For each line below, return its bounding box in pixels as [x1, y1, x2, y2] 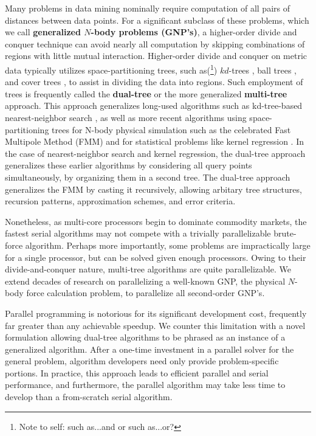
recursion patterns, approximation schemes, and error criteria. [5, 195, 236, 207]
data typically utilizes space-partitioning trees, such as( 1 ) [5, 61, 218, 76]
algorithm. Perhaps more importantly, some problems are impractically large [25, 238, 311, 251]
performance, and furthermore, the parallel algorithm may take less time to [5, 378, 286, 391]
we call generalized [5, 26, 81, 38]
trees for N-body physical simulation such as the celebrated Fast [52, 123, 291, 136]
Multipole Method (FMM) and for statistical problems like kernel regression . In [5, 135, 304, 148]
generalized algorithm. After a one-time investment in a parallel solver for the [5, 342, 294, 355]
